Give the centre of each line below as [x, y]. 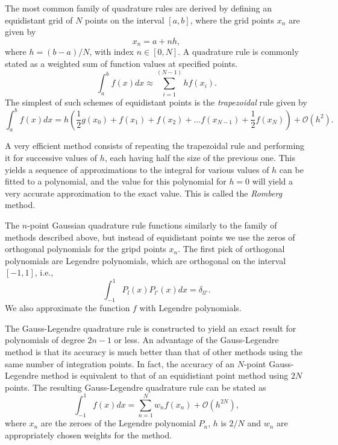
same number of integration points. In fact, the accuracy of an [120, 363]
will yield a [273, 181]
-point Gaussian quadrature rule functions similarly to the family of [152, 225]
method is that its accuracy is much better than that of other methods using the [154, 352]
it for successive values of [51, 158]
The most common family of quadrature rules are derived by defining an [138, 8]
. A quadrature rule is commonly [238, 52]
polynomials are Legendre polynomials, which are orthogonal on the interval [146, 260]
